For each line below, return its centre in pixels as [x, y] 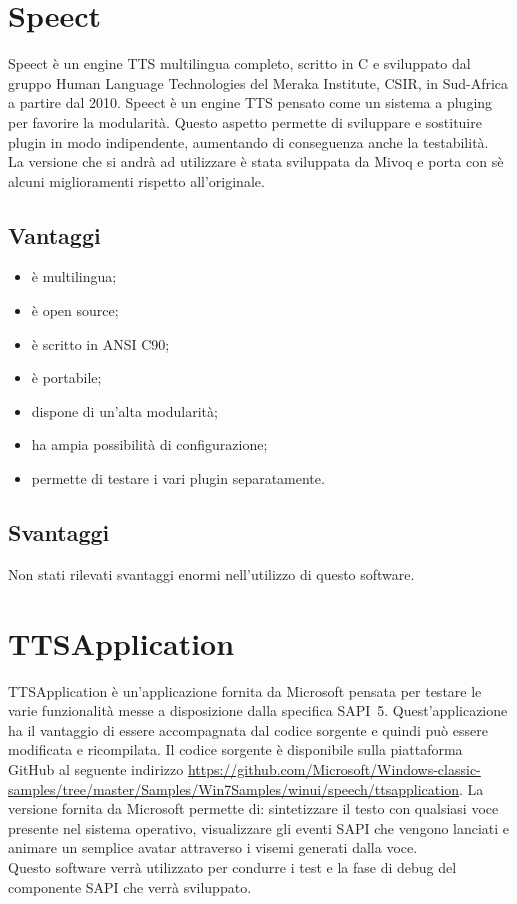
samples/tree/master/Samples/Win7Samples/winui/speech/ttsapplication [233, 788]
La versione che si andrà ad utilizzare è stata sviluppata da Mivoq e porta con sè [256, 161]
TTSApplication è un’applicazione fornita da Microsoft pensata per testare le [245, 690]
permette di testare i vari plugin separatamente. [178, 478]
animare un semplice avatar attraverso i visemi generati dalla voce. [213, 847]
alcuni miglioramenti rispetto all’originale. [136, 180]
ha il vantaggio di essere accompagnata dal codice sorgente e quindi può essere [248, 729]
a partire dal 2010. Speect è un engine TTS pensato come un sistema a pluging [250, 102]
